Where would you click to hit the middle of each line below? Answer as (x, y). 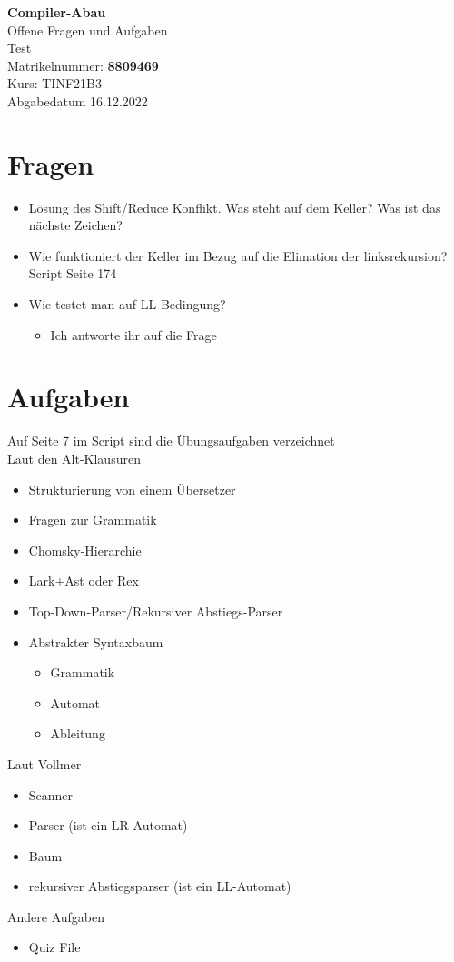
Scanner (51, 794)
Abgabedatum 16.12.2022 (78, 100)
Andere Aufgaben (56, 916)
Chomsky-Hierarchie (85, 550)
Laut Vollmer (44, 763)
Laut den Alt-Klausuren (74, 458)
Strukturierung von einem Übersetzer (132, 489)
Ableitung (78, 733)
